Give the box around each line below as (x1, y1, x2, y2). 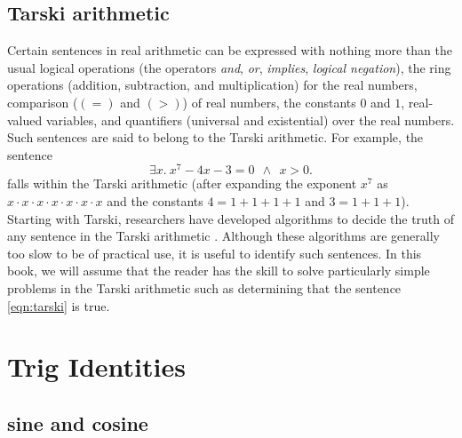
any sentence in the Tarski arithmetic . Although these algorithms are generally (7, 227, 440, 245)
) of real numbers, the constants (182, 92, 356, 111)
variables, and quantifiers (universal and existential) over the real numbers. (45, 110, 455, 129)
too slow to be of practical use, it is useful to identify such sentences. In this (7, 243, 422, 262)
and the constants (107, 192, 203, 211)
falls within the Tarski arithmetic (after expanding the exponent (7, 174, 357, 193)
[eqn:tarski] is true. (7, 296, 110, 315)
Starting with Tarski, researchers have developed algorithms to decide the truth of (7, 209, 455, 227)
